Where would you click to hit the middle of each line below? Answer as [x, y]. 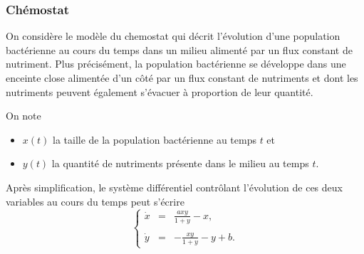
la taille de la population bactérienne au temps [155, 139]
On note [24, 116]
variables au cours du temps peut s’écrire [95, 201]
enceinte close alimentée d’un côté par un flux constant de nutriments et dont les [182, 78]
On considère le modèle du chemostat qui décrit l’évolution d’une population [173, 36]
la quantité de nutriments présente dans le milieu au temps [180, 163]
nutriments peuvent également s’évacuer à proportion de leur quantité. [160, 91]
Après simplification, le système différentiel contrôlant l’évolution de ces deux [174, 187]
